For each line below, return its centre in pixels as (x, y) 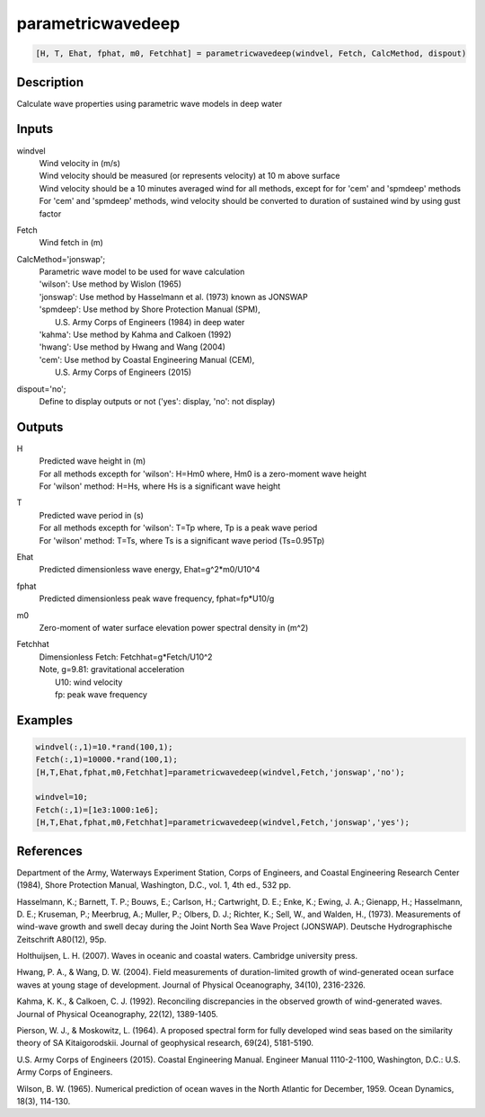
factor (50, 213)
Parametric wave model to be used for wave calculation (142, 272)
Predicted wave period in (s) (91, 515)
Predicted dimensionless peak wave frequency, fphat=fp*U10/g (157, 598)
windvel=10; (62, 797)
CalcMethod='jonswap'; (61, 259)
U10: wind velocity (89, 682)
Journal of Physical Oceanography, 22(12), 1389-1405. (118, 1014)
